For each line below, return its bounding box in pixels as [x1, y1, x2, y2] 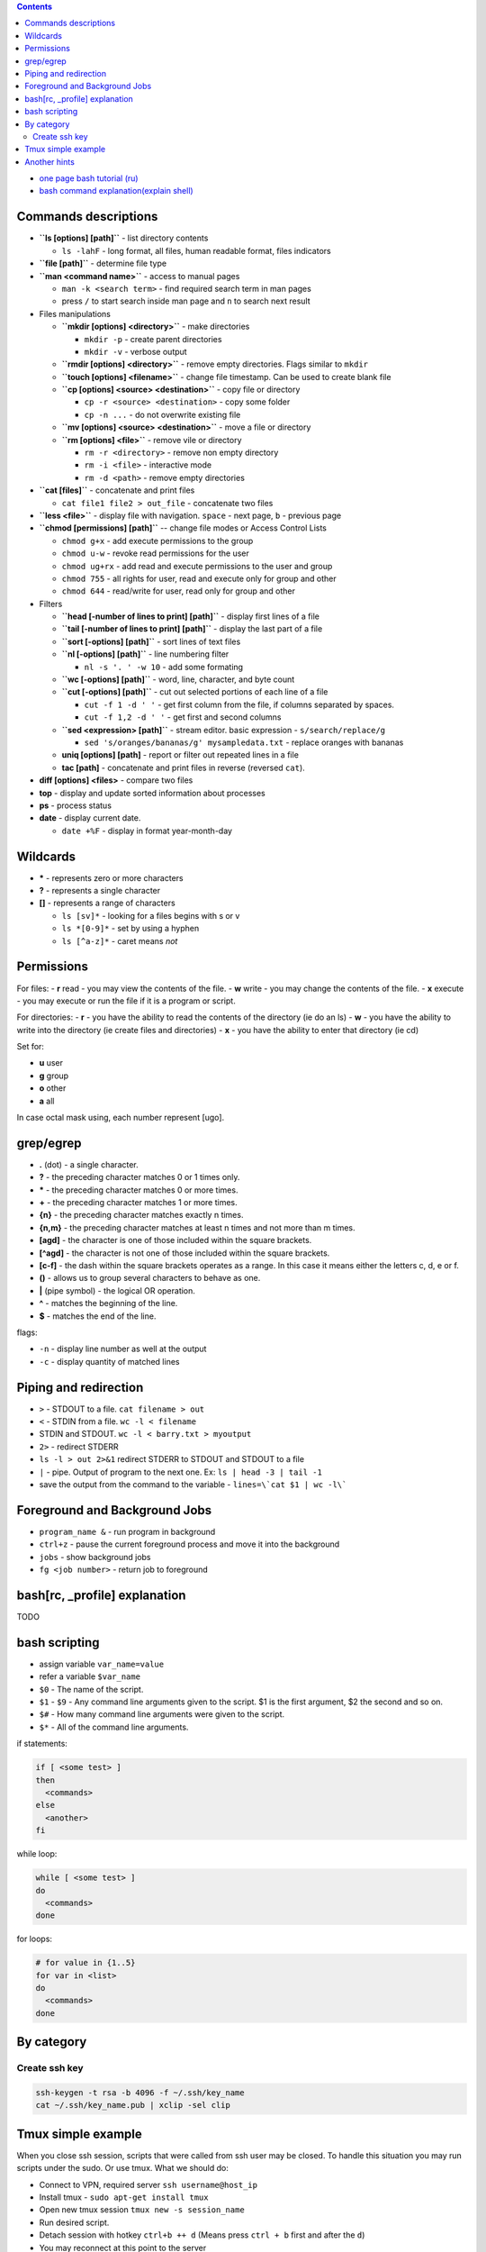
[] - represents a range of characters [39, 897, 175, 909]
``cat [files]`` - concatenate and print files [39, 485, 195, 495]
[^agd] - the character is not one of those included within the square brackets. [39, 1248, 330, 1258]
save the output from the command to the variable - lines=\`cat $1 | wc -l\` [39, 1479, 347, 1490]
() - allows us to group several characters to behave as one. [39, 1273, 261, 1284]
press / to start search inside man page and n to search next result [61, 295, 310, 306]
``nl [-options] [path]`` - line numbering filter [61, 649, 229, 659]
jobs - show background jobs [39, 1551, 151, 1562]
